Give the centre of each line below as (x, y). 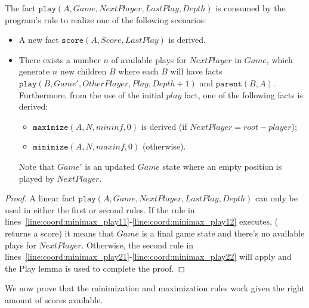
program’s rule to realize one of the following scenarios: (106, 19)
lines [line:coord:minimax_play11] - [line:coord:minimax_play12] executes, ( (142, 221)
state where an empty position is (222, 166)
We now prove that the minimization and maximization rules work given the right (155, 288)
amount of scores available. (54, 299)
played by (36, 178)
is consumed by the (251, 8)
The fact (20, 8)
